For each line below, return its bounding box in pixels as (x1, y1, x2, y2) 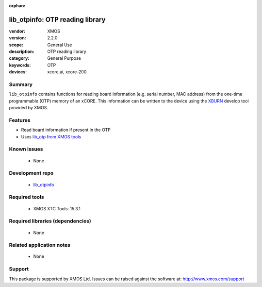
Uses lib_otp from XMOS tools (21, 134, 82, 139)
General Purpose (47, 55, 81, 61)
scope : (9, 42, 24, 48)
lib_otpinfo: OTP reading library (9, 15, 106, 24)
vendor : (9, 28, 25, 34)
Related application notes (9, 242, 70, 249)
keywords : (9, 62, 31, 68)
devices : (9, 69, 27, 75)
